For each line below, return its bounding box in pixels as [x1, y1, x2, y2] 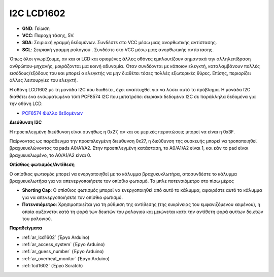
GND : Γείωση [22, 25, 50, 31]
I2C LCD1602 [9, 8, 65, 19]
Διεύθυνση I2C [9, 119, 42, 125]
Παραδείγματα [9, 225, 43, 231]
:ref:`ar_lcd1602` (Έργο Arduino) [22, 234, 90, 240]
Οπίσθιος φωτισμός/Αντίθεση [9, 161, 75, 167]
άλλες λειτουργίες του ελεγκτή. [9, 77, 78, 83]
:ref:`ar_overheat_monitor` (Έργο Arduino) [22, 255, 110, 261]
